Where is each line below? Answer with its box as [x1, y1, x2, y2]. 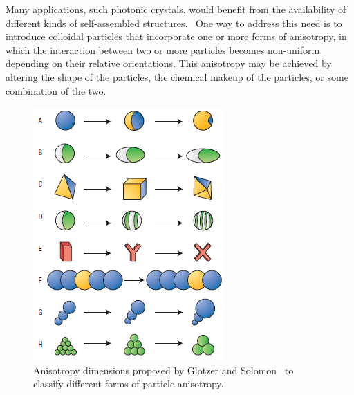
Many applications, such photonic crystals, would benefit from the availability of [6, 2, 346, 16]
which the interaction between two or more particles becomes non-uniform [6, 42, 320, 57]
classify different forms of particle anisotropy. [33, 376, 224, 391]
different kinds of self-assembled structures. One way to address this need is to [6, 15, 342, 30]
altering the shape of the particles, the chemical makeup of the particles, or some [6, 69, 348, 84]
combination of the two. [6, 83, 106, 98]
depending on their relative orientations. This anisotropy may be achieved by [6, 56, 332, 71]
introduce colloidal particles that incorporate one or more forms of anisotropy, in [6, 29, 347, 44]
